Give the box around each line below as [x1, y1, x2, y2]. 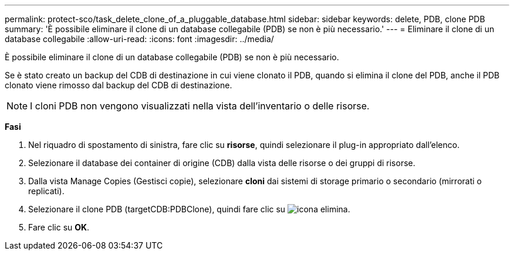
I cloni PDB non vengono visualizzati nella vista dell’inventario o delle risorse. [30, 100, 370, 112]
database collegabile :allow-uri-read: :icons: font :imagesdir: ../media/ [5, 34, 274, 44]
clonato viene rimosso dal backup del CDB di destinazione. [5, 80, 232, 90]
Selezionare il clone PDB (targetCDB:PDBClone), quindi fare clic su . [28, 204, 350, 214]
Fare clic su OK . [28, 222, 90, 232]
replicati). [28, 186, 65, 196]
